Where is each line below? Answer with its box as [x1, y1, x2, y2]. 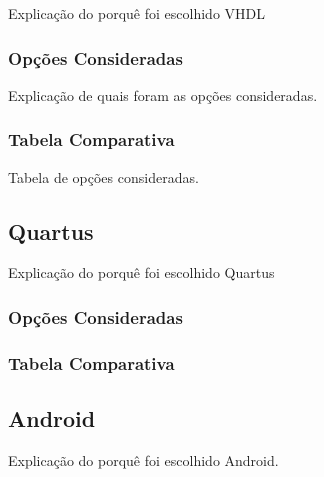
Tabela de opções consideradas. [8, 166, 199, 187]
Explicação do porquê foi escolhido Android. [8, 449, 279, 470]
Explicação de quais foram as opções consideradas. [8, 84, 318, 105]
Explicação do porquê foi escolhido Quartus [8, 262, 275, 283]
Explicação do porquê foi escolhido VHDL [8, 3, 265, 23]
